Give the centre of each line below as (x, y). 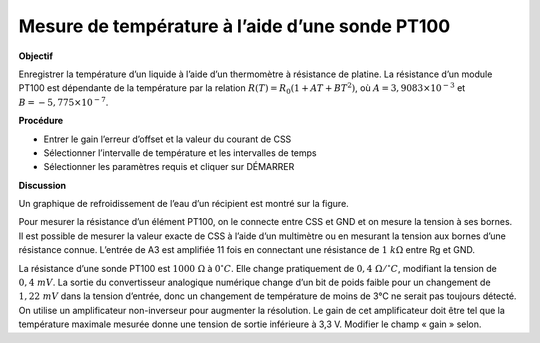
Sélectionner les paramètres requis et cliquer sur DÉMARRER (169, 167)
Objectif (36, 56)
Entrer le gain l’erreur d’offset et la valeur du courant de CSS (167, 139)
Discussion (42, 185)
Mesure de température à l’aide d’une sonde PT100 (234, 26)
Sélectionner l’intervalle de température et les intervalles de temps (180, 152)
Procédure (41, 121)
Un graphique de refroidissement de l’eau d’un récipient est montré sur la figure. (183, 204)
